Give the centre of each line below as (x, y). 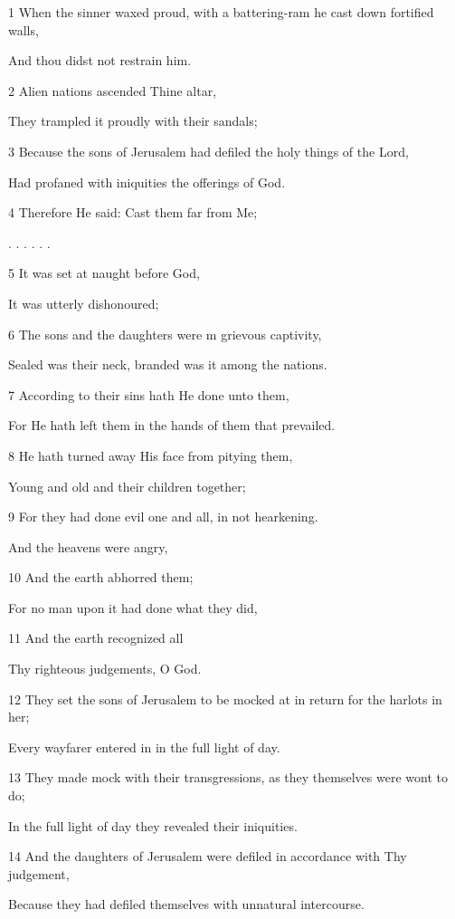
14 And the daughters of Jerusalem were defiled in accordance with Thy (208, 856)
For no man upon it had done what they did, (133, 607)
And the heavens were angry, (88, 546)
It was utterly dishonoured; (84, 303)
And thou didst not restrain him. (100, 60)
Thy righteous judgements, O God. (105, 669)
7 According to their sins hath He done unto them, (149, 394)
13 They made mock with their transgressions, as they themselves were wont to (228, 777)
